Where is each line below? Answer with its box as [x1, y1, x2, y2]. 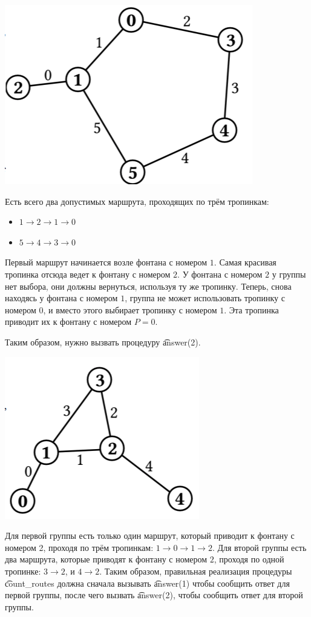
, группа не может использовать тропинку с [125, 292, 285, 304]
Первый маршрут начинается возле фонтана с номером [5, 256, 208, 268]
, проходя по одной [214, 553, 284, 565]
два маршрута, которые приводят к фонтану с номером [5, 553, 208, 565]
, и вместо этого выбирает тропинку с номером [43, 303, 217, 316]
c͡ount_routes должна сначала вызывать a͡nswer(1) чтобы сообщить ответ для [5, 576, 290, 589]
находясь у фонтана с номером [5, 292, 118, 304]
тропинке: [5, 564, 41, 577]
